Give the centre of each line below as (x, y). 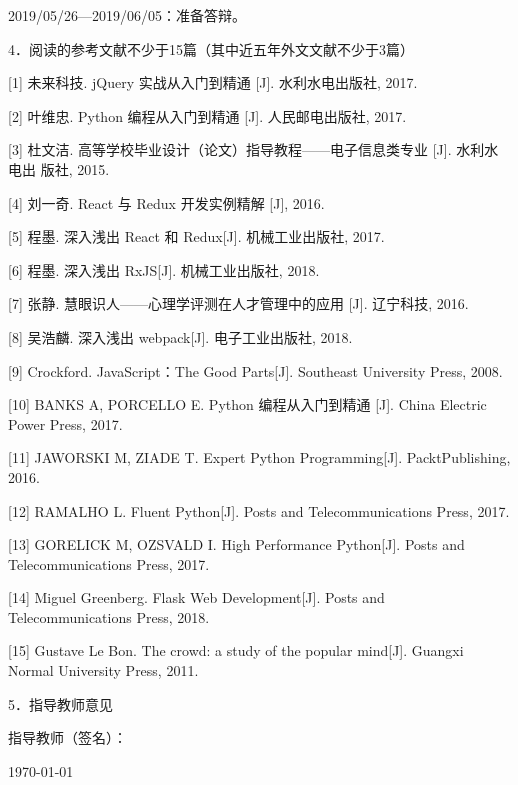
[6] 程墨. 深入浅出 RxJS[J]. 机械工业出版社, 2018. (164, 269)
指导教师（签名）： (67, 737)
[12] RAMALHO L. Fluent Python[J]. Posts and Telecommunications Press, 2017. (259, 510)
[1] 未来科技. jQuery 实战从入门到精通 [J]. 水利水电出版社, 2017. (213, 82)
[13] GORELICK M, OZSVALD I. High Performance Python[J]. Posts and (236, 544)
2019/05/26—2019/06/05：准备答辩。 (127, 15)
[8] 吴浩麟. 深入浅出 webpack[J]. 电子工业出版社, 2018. (180, 336)
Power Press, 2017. (65, 423)
